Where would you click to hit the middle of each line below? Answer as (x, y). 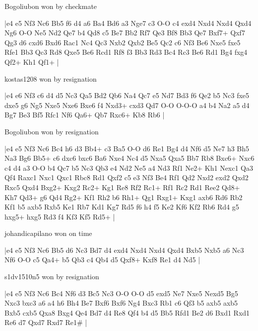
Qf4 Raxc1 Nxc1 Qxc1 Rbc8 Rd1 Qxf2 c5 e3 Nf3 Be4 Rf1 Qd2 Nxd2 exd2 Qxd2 (127, 177)
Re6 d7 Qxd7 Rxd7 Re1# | (46, 322)
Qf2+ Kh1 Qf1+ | (32, 61)
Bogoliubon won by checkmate (51, 6)
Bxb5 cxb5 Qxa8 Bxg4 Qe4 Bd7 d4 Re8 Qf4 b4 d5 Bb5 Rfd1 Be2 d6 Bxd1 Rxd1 (127, 312)
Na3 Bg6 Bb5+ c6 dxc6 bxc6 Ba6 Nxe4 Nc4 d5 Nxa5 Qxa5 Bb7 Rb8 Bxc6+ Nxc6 (129, 158)
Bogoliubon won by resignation (52, 131)
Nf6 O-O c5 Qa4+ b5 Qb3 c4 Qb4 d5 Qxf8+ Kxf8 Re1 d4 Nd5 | (102, 260)
